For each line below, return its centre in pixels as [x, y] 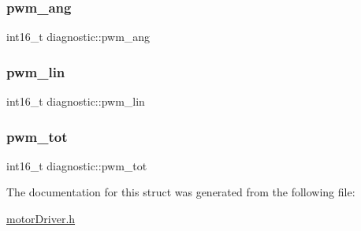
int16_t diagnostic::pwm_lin [76, 101]
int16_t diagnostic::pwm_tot [77, 165]
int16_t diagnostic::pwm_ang [78, 37]
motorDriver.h [41, 219]
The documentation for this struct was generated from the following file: [181, 192]
